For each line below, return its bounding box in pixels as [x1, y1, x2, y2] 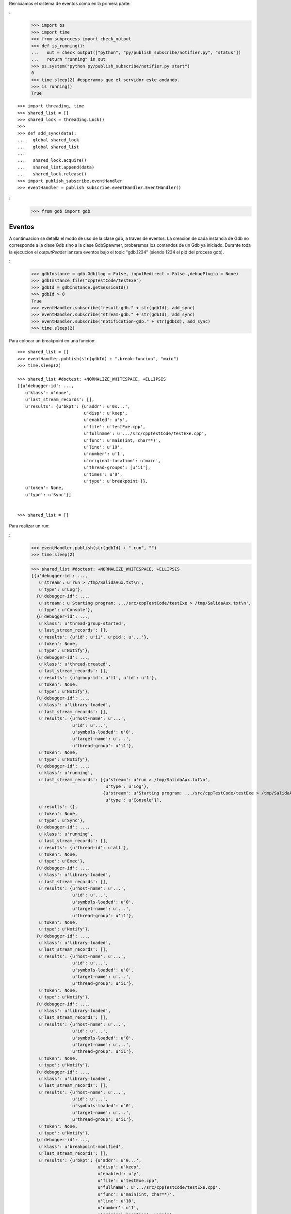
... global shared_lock [17, 137, 80, 143]
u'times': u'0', [84, 472, 123, 477]
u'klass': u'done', [25, 390, 72, 395]
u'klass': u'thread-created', [39, 661, 111, 667]
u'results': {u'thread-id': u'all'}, [39, 845, 129, 850]
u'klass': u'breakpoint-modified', [39, 1144, 124, 1149]
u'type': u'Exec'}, [39, 859, 85, 864]
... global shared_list [17, 144, 80, 150]
